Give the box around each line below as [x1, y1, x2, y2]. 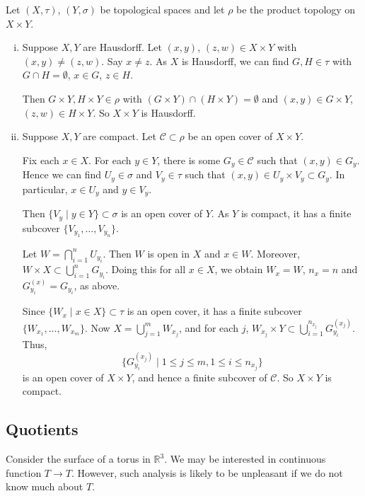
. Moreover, [250, 246, 300, 260]
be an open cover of [187, 129, 273, 144]
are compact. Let [83, 129, 157, 144]
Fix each [22, 152, 59, 167]
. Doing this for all [105, 262, 186, 277]
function [6, 465, 42, 480]
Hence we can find [22, 167, 101, 182]
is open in [147, 246, 190, 260]
